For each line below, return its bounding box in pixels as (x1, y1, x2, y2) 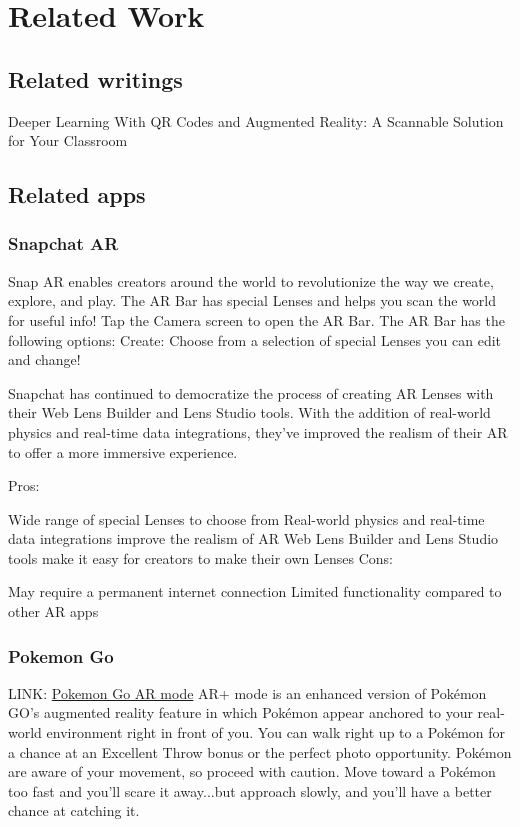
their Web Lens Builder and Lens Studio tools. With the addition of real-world (8, 402, 491, 423)
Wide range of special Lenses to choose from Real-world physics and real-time (8, 508, 485, 529)
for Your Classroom (8, 130, 128, 151)
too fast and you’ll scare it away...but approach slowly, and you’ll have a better (8, 780, 492, 801)
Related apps (8, 179, 146, 210)
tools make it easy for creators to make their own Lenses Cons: (8, 547, 393, 568)
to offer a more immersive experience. (8, 441, 238, 462)
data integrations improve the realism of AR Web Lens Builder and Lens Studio (8, 528, 499, 549)
